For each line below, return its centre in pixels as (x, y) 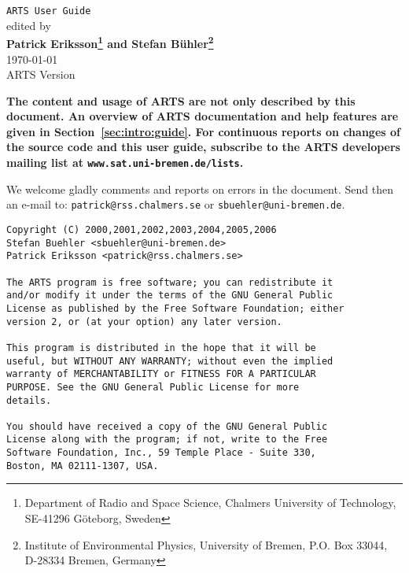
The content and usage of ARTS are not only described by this (181, 100)
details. (29, 400)
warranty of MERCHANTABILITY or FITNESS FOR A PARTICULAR (161, 374)
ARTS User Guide (49, 11)
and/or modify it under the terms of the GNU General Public (170, 296)
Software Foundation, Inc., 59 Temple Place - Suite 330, (161, 453)
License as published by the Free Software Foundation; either (175, 308)
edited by (29, 25)
